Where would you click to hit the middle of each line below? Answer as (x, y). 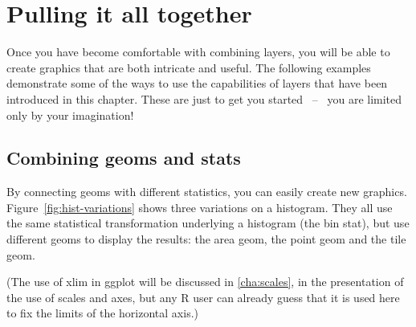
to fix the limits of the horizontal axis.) (102, 313)
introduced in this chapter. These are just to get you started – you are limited (204, 98)
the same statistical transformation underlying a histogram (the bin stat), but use (208, 223)
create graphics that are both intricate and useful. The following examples (189, 67)
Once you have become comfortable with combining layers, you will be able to (198, 52)
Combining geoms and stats (124, 158)
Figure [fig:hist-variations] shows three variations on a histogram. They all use (200, 207)
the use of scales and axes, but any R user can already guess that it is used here (203, 297)
